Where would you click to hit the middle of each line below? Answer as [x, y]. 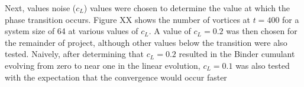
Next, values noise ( [41, 8]
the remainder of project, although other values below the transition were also [146, 42]
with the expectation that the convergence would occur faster [116, 77]
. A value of [170, 31]
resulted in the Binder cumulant [237, 54]
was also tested [263, 65]
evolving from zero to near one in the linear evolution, [103, 65]
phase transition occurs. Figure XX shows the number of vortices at [128, 19]
